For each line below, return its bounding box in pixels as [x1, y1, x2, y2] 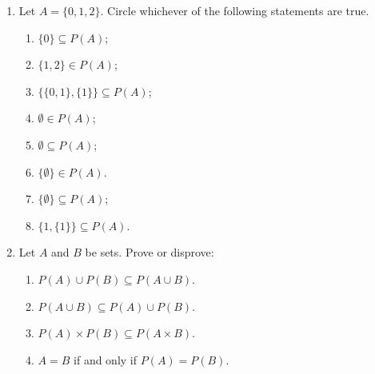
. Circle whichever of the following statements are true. [100, 2, 369, 18]
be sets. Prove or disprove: [85, 244, 214, 261]
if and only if [74, 351, 138, 368]
